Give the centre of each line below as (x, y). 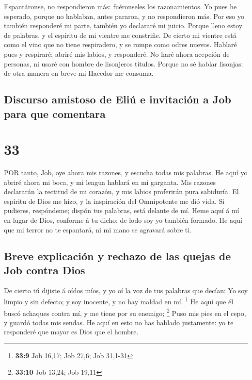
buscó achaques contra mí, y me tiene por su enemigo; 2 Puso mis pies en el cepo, (125, 312)
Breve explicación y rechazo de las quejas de (118, 256)
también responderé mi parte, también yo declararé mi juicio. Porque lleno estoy (123, 25)
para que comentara (55, 113)
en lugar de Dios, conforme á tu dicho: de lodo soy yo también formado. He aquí (123, 220)
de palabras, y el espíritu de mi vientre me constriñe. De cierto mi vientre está (120, 35)
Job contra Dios (45, 270)
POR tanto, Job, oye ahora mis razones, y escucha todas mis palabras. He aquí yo (126, 173)
